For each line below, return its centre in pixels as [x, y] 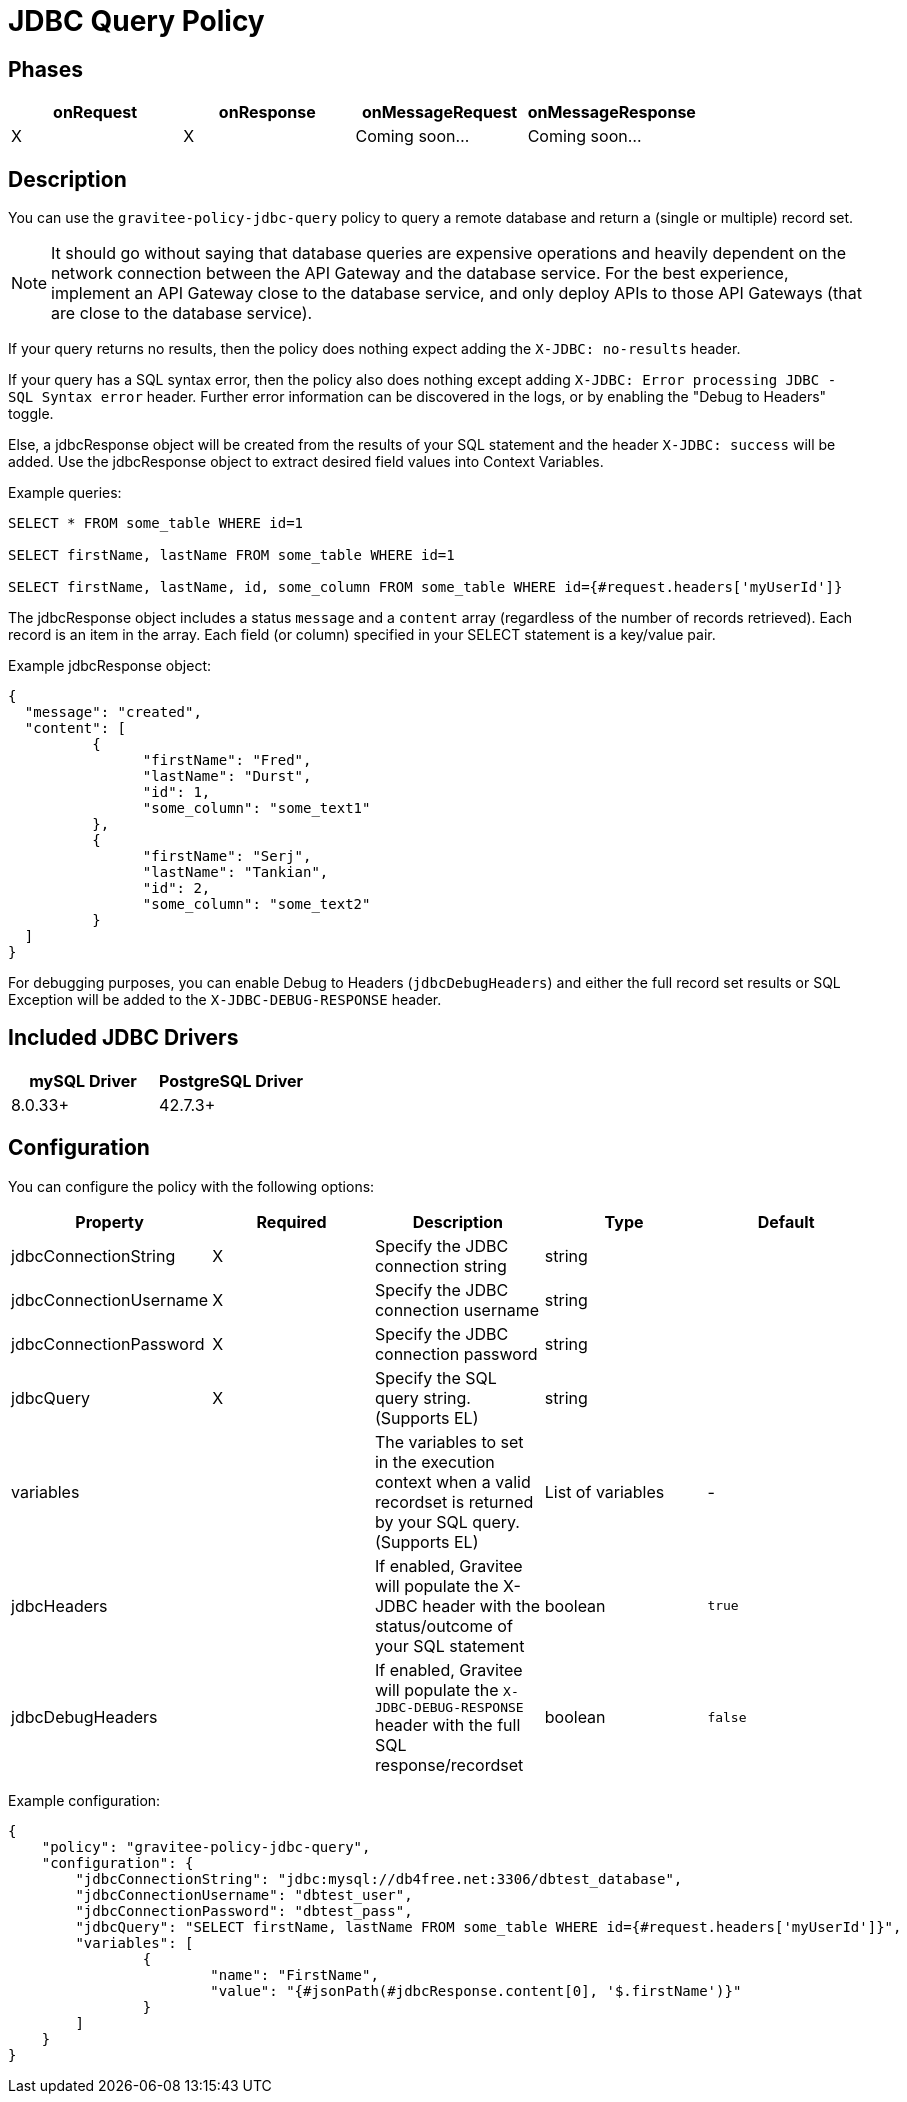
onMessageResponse [611, 112]
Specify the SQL [435, 1377]
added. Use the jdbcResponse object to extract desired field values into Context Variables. [306, 462]
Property [109, 1221]
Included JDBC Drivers [123, 1038]
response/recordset [449, 1764]
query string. [422, 1397]
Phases [45, 69]
